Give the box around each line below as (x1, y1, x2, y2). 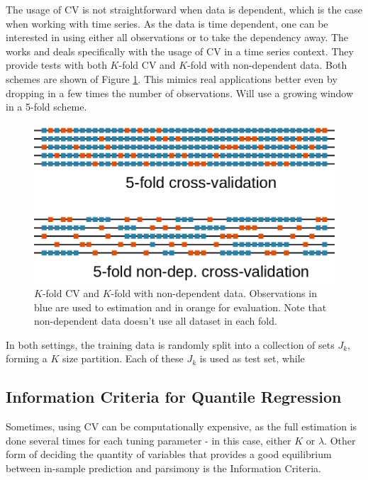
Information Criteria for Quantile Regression (6, 386, 342, 408)
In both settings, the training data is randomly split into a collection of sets (6, 337, 335, 352)
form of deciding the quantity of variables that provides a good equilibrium (6, 447, 332, 462)
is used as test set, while (199, 351, 305, 366)
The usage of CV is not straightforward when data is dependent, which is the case (6, 2, 362, 16)
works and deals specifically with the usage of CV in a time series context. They (6, 43, 354, 58)
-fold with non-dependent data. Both (187, 57, 347, 72)
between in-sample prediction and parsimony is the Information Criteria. (6, 461, 321, 476)
